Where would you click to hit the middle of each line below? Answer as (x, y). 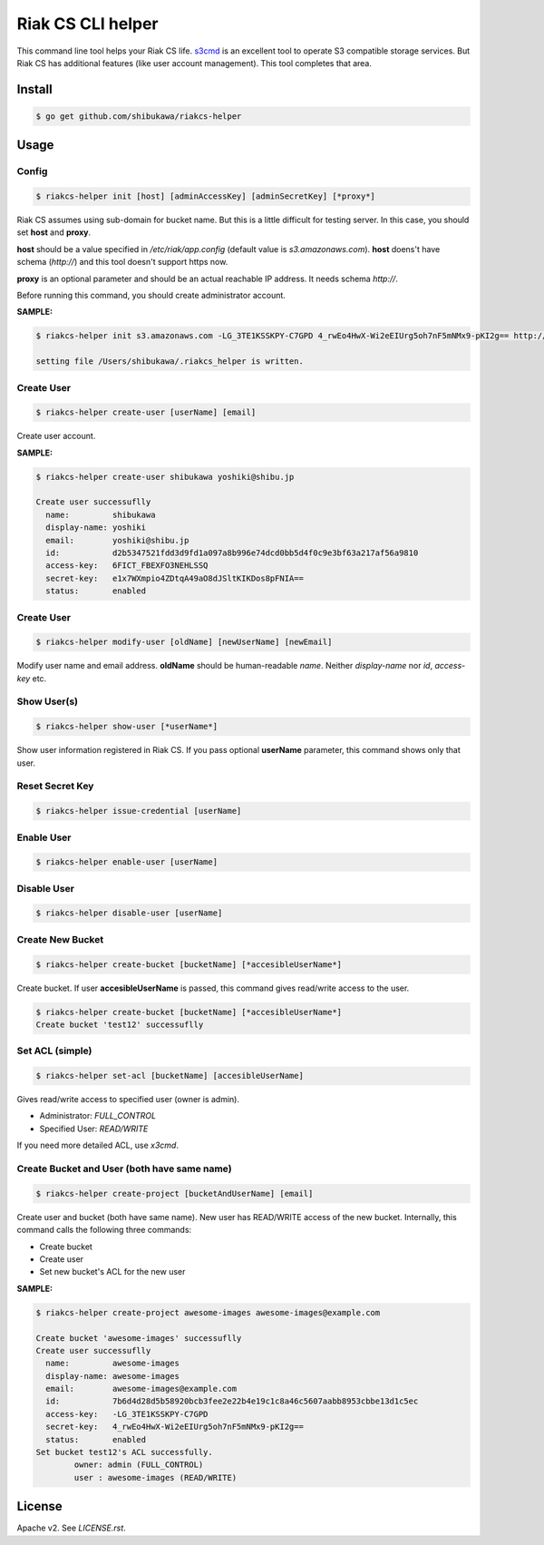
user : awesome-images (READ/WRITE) (155, 1477)
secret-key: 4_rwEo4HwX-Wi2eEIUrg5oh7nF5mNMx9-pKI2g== (175, 1427)
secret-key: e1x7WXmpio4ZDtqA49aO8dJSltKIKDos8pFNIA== (175, 578)
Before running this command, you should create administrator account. (151, 296)
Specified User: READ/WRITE (94, 1129)
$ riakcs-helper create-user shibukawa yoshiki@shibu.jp (165, 477)
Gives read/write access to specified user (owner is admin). (128, 1100)
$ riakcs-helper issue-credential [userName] (139, 811)
